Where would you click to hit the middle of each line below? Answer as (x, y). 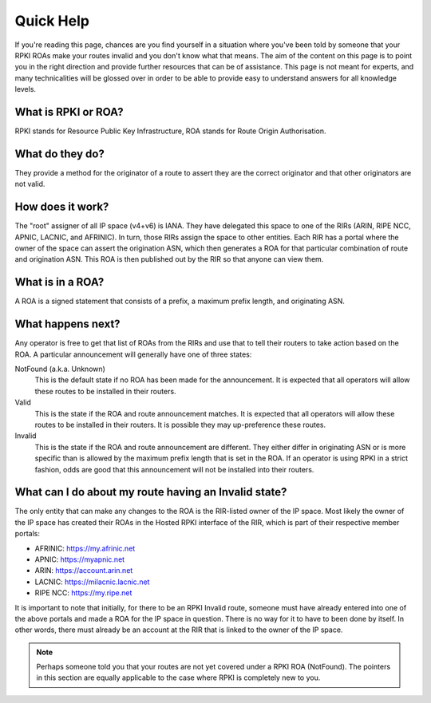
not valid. (30, 184)
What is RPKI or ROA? (69, 112)
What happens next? (67, 324)
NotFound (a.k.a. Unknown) (60, 369)
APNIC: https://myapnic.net (80, 559)
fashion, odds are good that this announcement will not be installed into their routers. (174, 469)
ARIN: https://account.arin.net (84, 571)
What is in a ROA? (59, 282)
